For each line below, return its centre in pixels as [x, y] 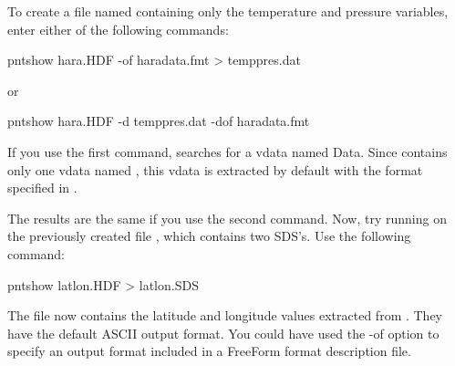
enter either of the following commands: [118, 29]
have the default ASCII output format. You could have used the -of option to [223, 333]
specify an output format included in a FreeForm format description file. [209, 351]
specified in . [42, 188]
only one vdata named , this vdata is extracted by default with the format [215, 169]
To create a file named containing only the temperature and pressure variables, [228, 11]
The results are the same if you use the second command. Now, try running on [227, 218]
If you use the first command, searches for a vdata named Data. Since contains [227, 151]
